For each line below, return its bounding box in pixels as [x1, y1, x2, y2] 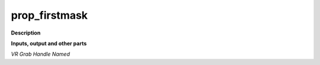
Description [11, 29, 41, 36]
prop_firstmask [11, 9, 88, 22]
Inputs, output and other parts [11, 40, 87, 47]
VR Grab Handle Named [11, 50, 71, 58]
